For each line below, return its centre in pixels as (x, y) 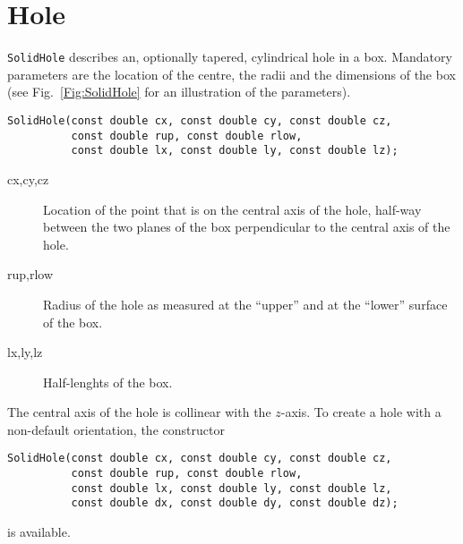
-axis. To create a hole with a (361, 412)
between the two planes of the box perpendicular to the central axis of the (247, 227)
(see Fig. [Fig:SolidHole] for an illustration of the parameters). (179, 92)
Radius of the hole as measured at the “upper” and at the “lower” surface (245, 304)
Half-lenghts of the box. (108, 382)
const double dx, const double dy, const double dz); (235, 503)
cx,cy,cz (28, 178)
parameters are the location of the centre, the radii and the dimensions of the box (231, 74)
